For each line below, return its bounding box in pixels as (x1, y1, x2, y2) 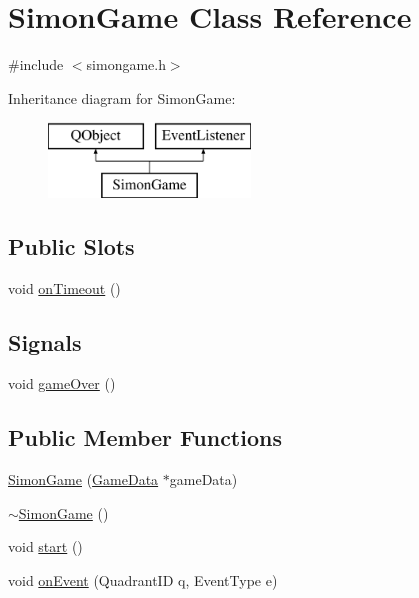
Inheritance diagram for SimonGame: (8, 87, 236, 108)
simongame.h (86, 54, 166, 75)
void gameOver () (8, 373, 116, 394)
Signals (8, 326, 82, 357)
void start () (8, 536, 83, 557)
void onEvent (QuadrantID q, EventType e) (8, 570, 278, 591)
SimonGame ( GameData (8, 469, 159, 490)
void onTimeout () (8, 277, 121, 298)
